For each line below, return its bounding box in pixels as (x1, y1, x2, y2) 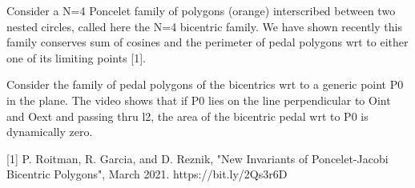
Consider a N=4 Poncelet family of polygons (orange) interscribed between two (6, 2, 396, 18)
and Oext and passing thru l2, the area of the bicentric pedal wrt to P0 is (6, 107, 369, 124)
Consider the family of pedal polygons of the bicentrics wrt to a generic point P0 (6, 76, 404, 93)
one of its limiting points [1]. (6, 49, 147, 66)
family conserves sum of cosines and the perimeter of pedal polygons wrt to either (6, 34, 409, 50)
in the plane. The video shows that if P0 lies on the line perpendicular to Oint (6, 91, 391, 108)
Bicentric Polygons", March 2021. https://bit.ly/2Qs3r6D (6, 166, 288, 182)
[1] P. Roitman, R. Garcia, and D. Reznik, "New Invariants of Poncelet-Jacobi (6, 150, 389, 166)
